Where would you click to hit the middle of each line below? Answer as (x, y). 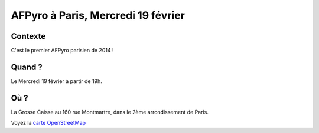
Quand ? (27, 67)
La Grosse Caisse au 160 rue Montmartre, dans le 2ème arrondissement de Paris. (110, 112)
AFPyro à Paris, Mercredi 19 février (98, 15)
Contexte (28, 36)
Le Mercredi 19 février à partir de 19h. (57, 81)
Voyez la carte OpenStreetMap (48, 123)
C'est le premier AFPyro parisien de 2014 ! (62, 51)
